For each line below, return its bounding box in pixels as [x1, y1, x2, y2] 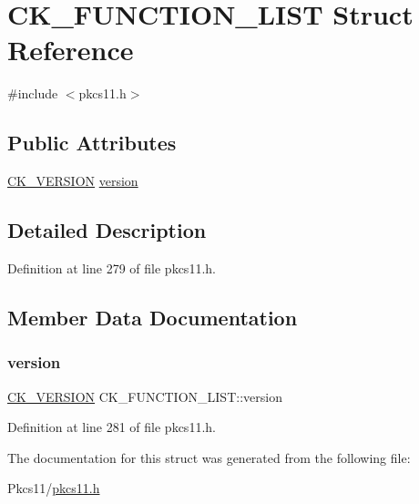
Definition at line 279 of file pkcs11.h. [7, 258, 216, 277]
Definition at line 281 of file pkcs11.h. [7, 417, 216, 437]
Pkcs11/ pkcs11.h [7, 478, 100, 498]
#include [7, 84, 58, 103]
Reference [7, 31, 134, 68]
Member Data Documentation [7, 303, 298, 331]
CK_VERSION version [7, 171, 138, 190]
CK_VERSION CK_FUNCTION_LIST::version [7, 386, 282, 406]
